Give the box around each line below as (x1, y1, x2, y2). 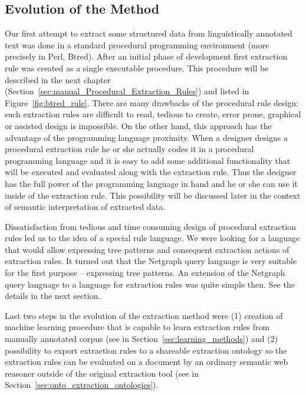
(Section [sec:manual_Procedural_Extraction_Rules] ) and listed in (5, 85, 249, 97)
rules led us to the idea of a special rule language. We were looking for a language (5, 232, 300, 244)
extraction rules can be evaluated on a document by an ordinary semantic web (5, 355, 288, 368)
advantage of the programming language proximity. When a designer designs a (5, 131, 288, 143)
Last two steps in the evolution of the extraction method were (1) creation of (5, 309, 283, 321)
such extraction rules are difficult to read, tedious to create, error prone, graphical (5, 108, 301, 120)
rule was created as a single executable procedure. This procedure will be (5, 61, 269, 74)
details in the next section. (5, 289, 101, 302)
